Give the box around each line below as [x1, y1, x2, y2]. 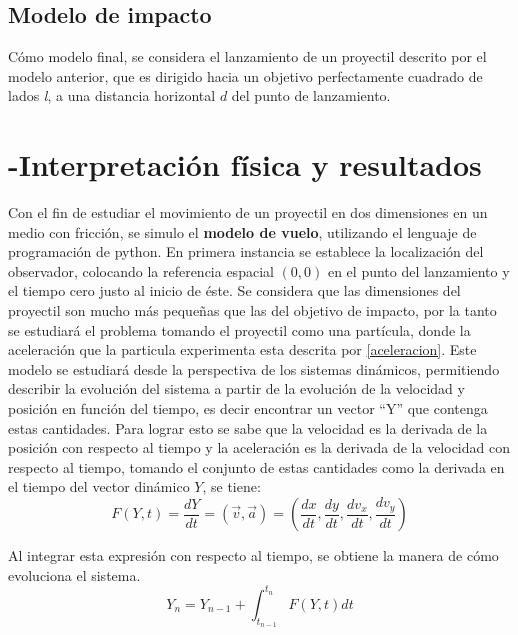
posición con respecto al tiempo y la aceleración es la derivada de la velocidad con [8, 437, 510, 458]
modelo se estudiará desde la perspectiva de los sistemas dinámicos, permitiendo [8, 358, 500, 379]
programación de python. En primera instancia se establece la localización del [8, 241, 484, 262]
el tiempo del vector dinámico [8, 476, 190, 497]
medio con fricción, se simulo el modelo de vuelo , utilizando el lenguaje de [8, 221, 477, 242]
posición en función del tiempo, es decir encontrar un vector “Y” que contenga [8, 398, 488, 419]
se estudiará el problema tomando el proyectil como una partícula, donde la [8, 319, 471, 340]
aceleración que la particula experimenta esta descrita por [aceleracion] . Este [8, 339, 477, 360]
